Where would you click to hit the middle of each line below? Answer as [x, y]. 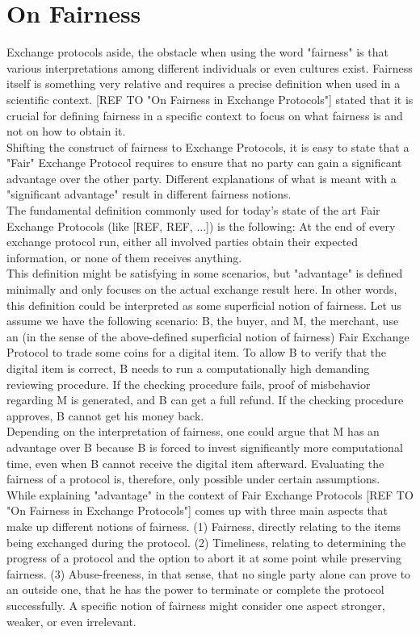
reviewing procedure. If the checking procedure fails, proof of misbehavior [189, 384]
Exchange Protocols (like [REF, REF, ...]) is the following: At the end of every [201, 226]
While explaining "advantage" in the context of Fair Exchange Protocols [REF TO [210, 494]
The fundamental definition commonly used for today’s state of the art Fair [193, 210]
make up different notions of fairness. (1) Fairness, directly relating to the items [204, 526]
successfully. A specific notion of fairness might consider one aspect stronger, [196, 605]
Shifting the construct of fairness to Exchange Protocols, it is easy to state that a [208, 146]
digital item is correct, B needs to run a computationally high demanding [188, 368]
